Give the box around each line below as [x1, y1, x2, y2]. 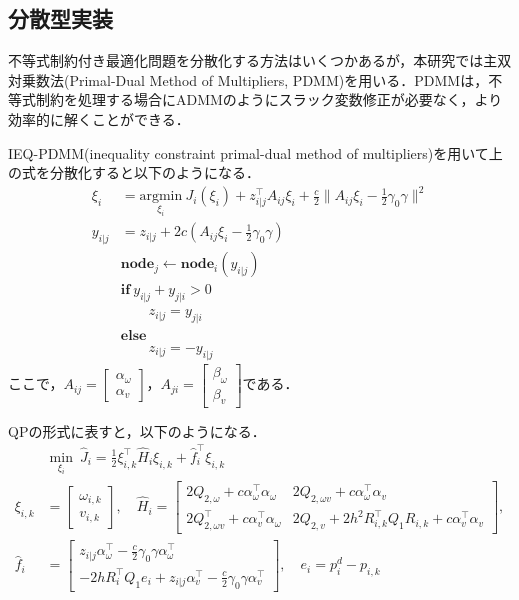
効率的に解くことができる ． [8, 108, 190, 129]
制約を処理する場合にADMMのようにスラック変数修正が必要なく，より [35, 89, 503, 110]
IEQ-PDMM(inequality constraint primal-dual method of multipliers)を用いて [8, 142, 489, 163]
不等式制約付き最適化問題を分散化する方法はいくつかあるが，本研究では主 [8, 50, 498, 71]
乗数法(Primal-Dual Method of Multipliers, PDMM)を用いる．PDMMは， [21, 69, 489, 90]
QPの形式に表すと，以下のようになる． [8, 420, 266, 441]
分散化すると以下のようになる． [49, 162, 260, 183]
